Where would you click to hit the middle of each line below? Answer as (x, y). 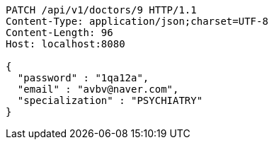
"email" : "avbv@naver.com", (98, 89)
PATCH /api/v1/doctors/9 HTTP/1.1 (101, 10)
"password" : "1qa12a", (83, 78)
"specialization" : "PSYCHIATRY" (110, 100)
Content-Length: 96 (59, 33)
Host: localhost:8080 (65, 44)
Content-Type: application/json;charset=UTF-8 (137, 21)
